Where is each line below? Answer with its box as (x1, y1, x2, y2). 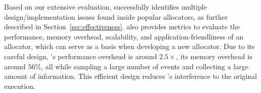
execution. (4, 80, 35, 91)
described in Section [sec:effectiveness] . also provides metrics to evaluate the (4, 21, 240, 32)
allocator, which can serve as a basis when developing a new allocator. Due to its (4, 41, 255, 52)
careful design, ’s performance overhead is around (4, 51, 157, 61)
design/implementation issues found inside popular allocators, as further (4, 11, 228, 22)
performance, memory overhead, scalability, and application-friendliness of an (4, 31, 243, 41)
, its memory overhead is (176, 51, 252, 61)
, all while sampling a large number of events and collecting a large (41, 61, 248, 71)
